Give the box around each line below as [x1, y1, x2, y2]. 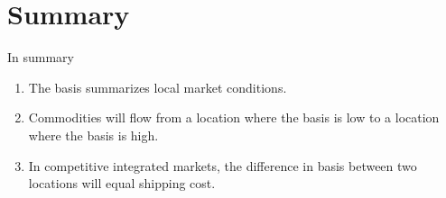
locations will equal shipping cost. [28, 174, 216, 193]
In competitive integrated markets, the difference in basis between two [28, 156, 417, 175]
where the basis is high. [28, 125, 159, 144]
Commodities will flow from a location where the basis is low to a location [28, 108, 440, 127]
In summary [7, 48, 75, 67]
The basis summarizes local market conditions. [28, 77, 287, 96]
